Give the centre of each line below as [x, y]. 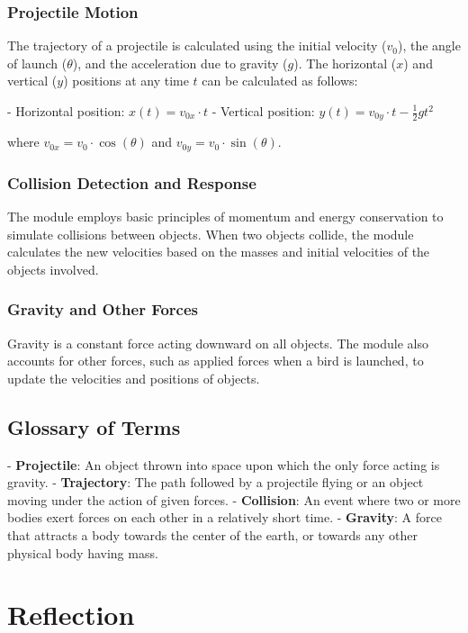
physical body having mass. [83, 552]
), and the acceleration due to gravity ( [180, 63]
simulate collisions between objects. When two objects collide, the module [211, 234]
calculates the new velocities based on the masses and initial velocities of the [219, 252]
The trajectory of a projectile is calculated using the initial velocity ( [197, 45]
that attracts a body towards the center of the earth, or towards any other [212, 535]
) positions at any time [126, 81]
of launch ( [37, 63]
